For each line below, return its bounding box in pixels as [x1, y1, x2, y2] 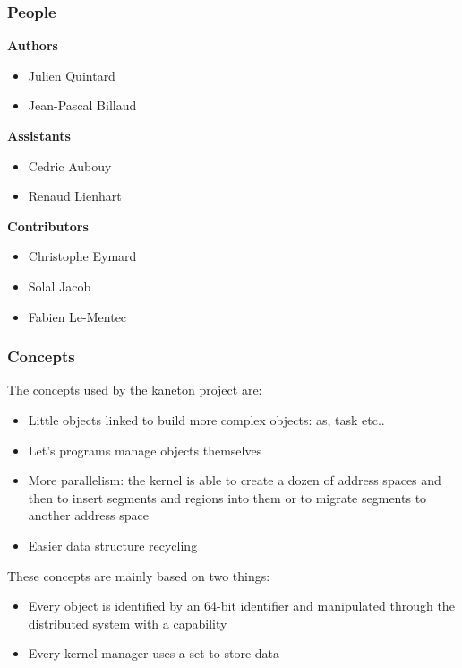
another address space [28, 506, 149, 525]
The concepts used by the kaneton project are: [7, 380, 262, 399]
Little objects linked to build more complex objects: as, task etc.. [28, 410, 385, 429]
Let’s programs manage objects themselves [28, 440, 262, 459]
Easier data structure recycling [28, 535, 198, 554]
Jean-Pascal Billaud [28, 96, 137, 115]
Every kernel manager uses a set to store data [28, 644, 280, 663]
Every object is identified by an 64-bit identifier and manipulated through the [28, 596, 455, 615]
